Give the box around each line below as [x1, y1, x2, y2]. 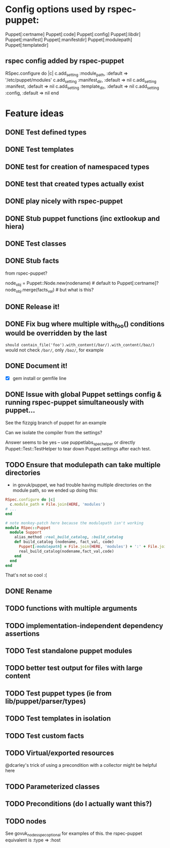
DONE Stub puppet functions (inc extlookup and [5, 214, 160, 223]
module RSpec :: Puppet [5, 525, 51, 530]
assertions [5, 629, 40, 638]
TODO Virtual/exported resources [5, 748, 114, 757]
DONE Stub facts [5, 256, 59, 265]
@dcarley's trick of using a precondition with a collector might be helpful [5, 762, 157, 768]
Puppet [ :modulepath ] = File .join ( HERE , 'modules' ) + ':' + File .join [18, 544, 168, 549]
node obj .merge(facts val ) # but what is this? [5, 286, 94, 294]
